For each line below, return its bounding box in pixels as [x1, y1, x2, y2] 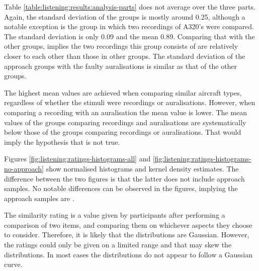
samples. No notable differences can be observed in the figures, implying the [4, 183, 238, 194]
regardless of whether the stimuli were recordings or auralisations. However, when [4, 97, 255, 108]
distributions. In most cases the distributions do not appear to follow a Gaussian [4, 249, 253, 259]
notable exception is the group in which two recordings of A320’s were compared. [4, 21, 254, 32]
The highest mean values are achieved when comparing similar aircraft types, [4, 87, 242, 98]
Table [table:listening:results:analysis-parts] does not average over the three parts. [4, 2, 255, 12]
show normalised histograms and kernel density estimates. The [46, 163, 239, 173]
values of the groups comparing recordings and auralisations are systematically [4, 117, 246, 127]
